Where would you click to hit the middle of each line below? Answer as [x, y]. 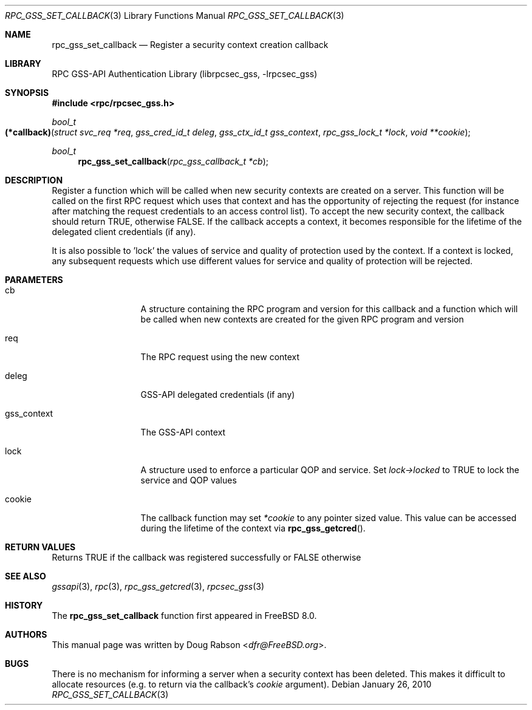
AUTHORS [26, 634]
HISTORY [24, 605]
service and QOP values [189, 480]
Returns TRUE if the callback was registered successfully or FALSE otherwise [206, 557]
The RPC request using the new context [220, 357]
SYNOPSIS [27, 93]
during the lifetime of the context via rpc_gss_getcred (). [253, 528]
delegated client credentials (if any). [124, 232]
